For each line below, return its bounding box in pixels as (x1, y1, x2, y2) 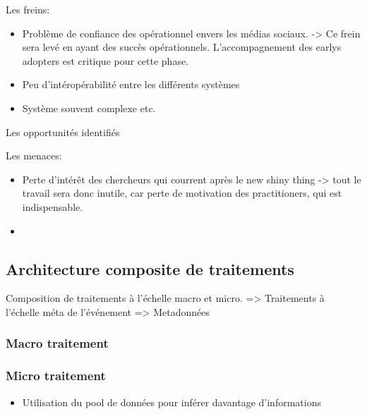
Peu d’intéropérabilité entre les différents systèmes (22, 77, 240, 92)
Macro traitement (6, 334, 109, 352)
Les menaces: (6, 148, 62, 163)
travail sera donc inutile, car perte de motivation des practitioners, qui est (22, 185, 342, 200)
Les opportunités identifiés (6, 124, 120, 139)
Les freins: (6, 2, 50, 16)
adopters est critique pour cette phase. (22, 53, 189, 68)
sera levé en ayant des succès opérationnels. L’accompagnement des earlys (22, 39, 342, 54)
